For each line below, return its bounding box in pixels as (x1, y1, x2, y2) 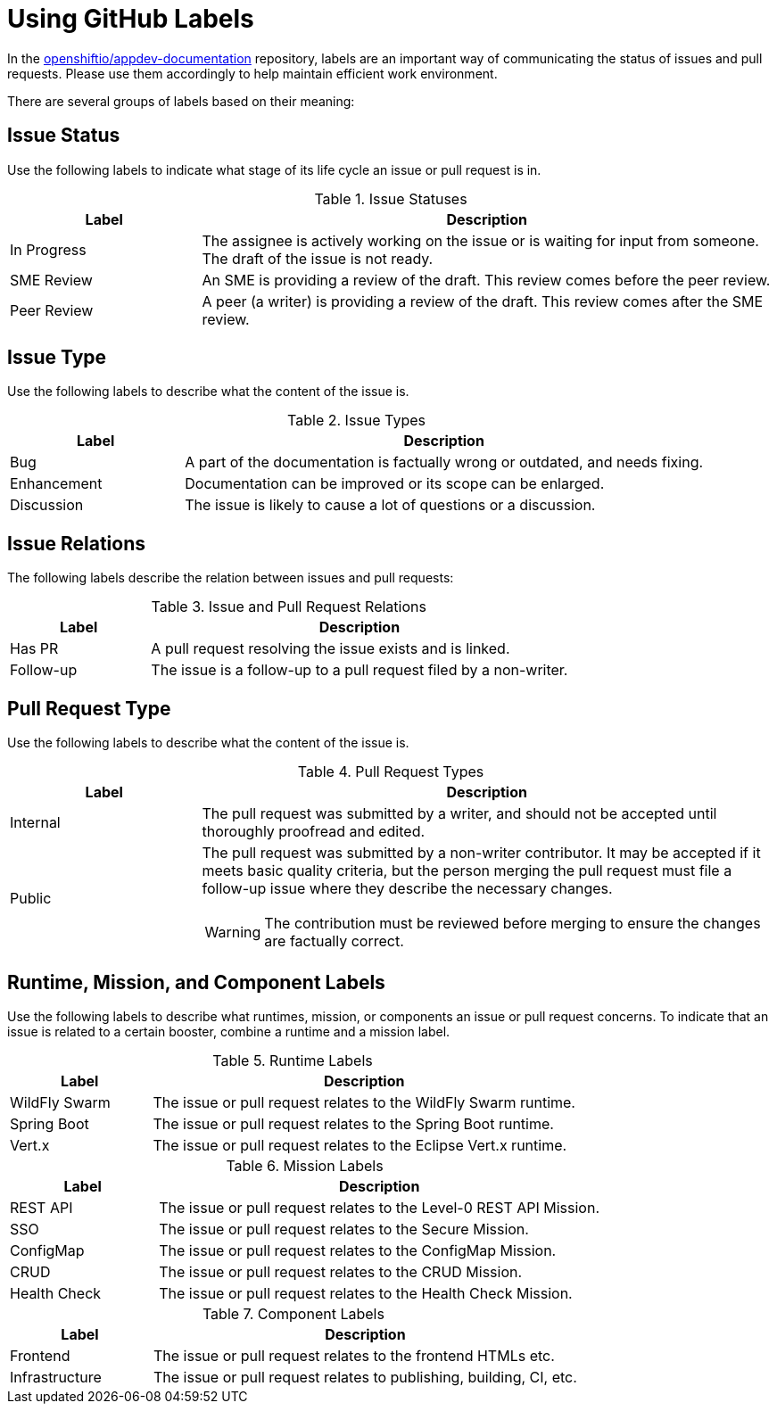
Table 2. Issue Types (287, 411, 426, 430)
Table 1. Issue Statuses (314, 189, 467, 208)
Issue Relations (7, 532, 145, 555)
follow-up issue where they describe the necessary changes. (202, 879, 613, 898)
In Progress (10, 240, 87, 259)
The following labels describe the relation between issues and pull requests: (7, 570, 454, 586)
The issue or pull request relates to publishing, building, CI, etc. (153, 1367, 577, 1386)
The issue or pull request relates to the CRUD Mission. (159, 1262, 523, 1281)
